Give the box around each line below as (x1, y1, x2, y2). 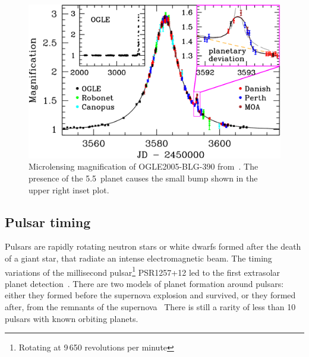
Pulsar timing (5, 212, 91, 231)
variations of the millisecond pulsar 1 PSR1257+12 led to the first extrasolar (5, 264, 280, 278)
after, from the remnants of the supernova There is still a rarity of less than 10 (5, 300, 296, 313)
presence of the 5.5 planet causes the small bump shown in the (29, 171, 258, 184)
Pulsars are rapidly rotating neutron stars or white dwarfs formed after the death (5, 240, 301, 253)
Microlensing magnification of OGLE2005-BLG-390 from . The (29, 160, 258, 173)
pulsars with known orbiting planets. (5, 312, 138, 324)
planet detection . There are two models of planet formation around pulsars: (5, 277, 284, 289)
